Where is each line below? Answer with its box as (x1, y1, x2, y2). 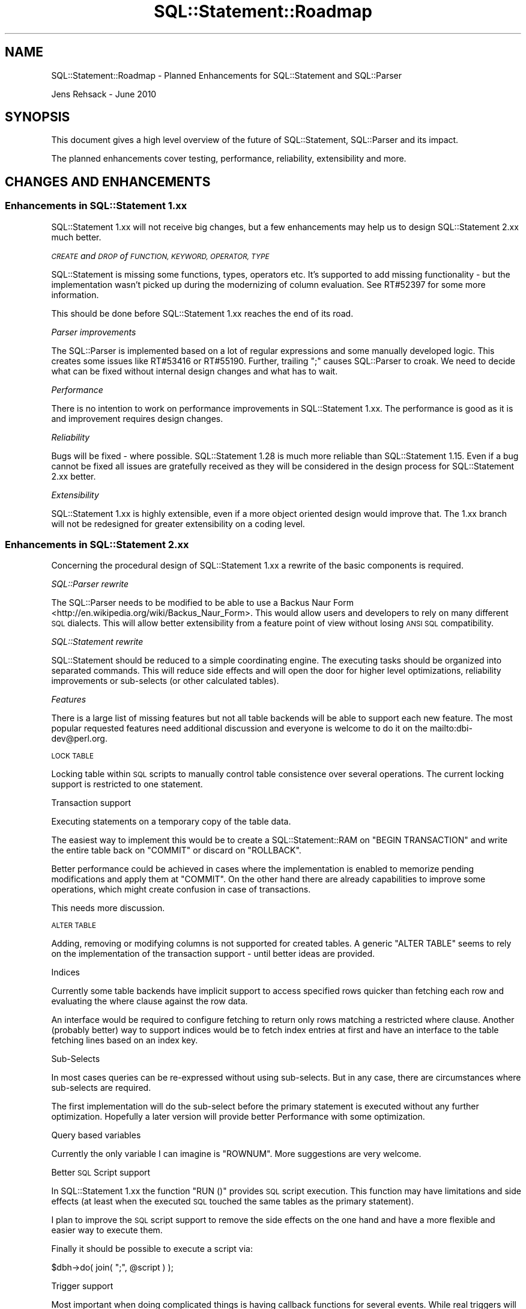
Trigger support (51, 1281, 113, 1292)
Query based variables (51, 1130, 141, 1141)
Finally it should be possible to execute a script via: (51, 1243, 253, 1254)
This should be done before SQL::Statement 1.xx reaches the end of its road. (51, 308, 354, 319)
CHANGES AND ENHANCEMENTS (5, 174, 211, 189)
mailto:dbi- (429, 723, 473, 734)
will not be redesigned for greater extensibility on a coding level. (51, 518, 305, 529)
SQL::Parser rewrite (51, 579, 129, 590)
